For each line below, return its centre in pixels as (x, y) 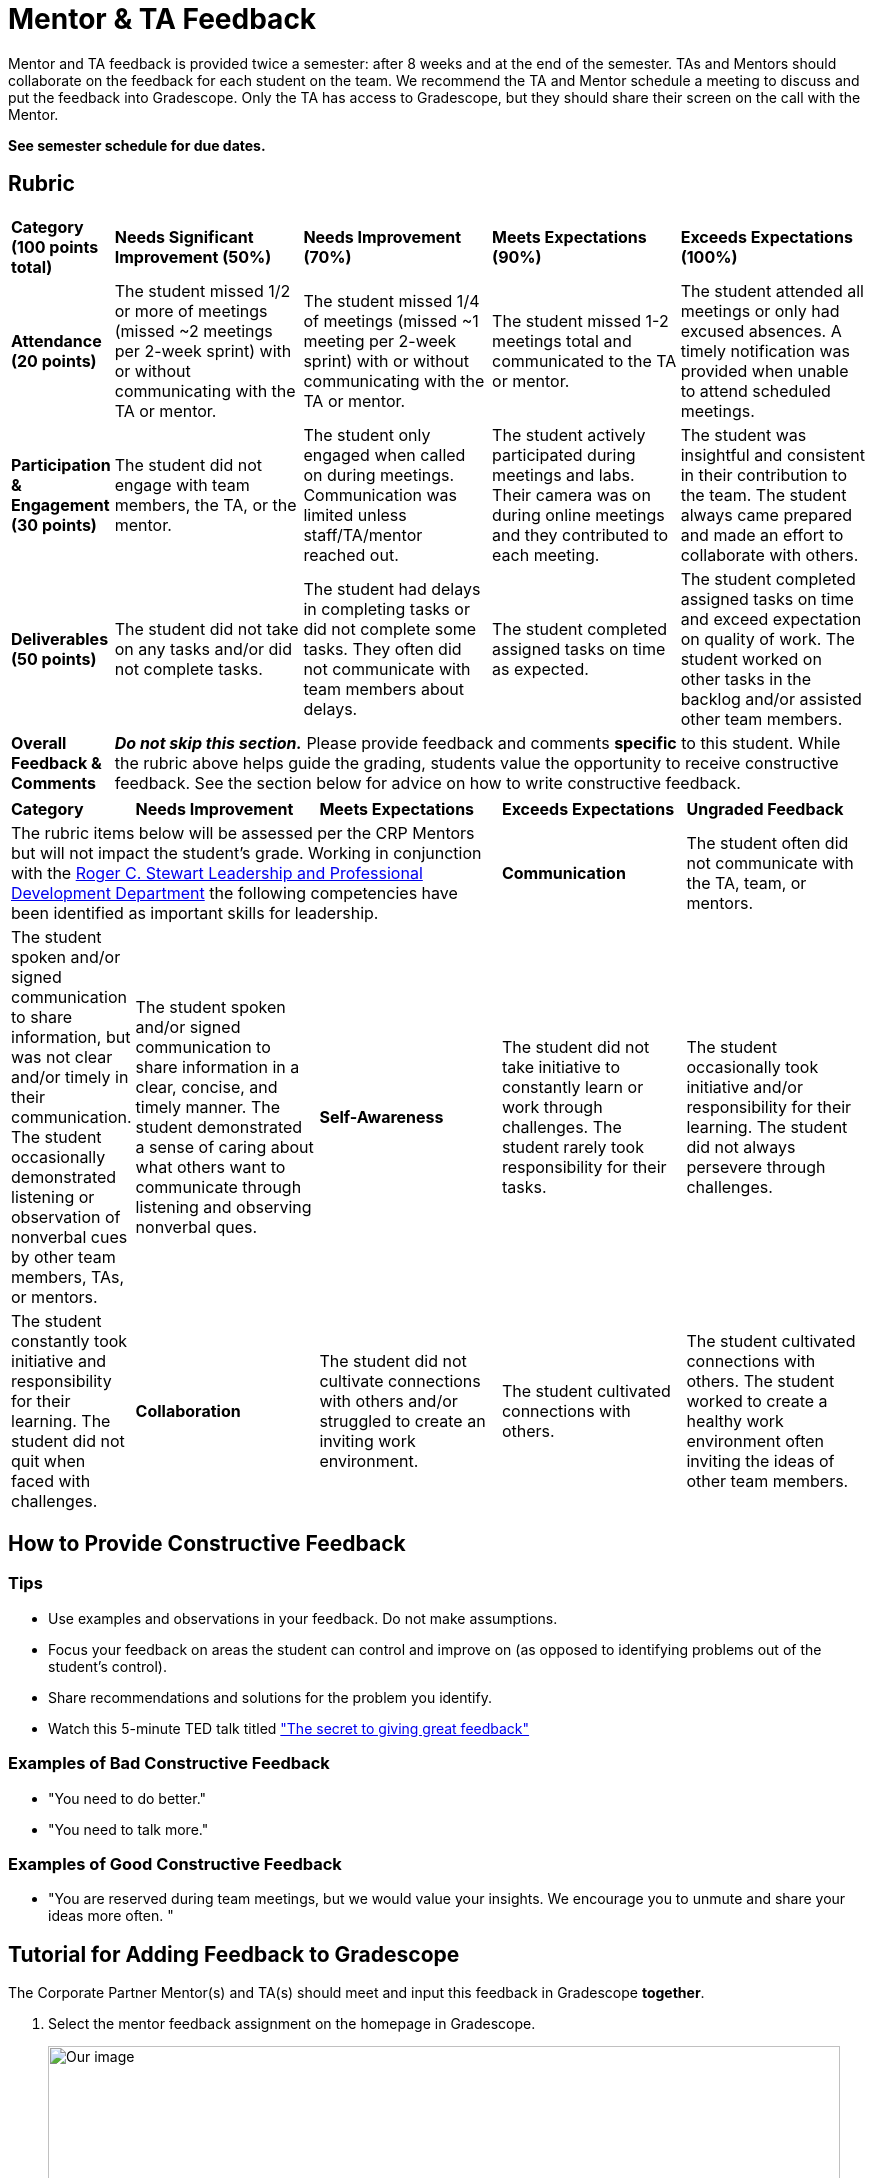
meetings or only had (760, 310)
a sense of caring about (224, 1146)
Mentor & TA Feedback (162, 19)
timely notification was (765, 350)
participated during (564, 454)
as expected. (540, 668)
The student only (367, 434)
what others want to (210, 1166)
